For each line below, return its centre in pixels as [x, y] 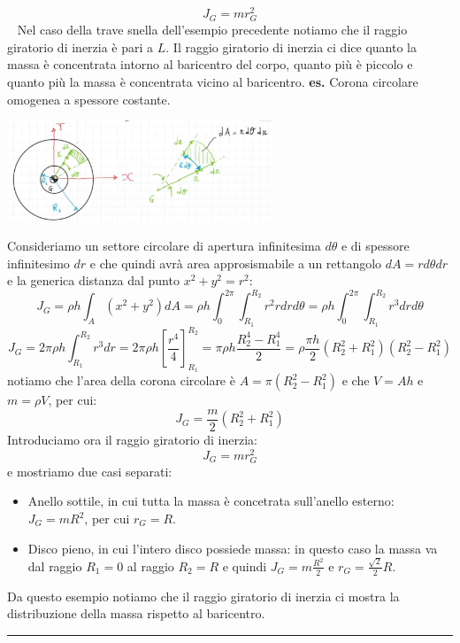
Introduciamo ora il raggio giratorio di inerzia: [132, 440]
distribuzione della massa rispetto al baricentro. [136, 613]
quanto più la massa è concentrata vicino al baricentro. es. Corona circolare [213, 82]
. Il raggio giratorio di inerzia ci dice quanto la [291, 46]
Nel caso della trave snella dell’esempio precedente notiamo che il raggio [212, 30]
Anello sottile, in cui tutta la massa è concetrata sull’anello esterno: [211, 501]
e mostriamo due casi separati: [90, 471]
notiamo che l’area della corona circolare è [121, 380]
